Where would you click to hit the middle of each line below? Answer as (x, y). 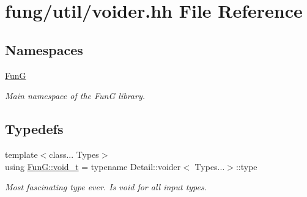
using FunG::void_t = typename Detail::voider (93, 166)
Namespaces (44, 49)
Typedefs (34, 129)
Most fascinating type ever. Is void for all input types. (106, 187)
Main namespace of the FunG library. (75, 96)
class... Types (74, 154)
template (21, 154)
